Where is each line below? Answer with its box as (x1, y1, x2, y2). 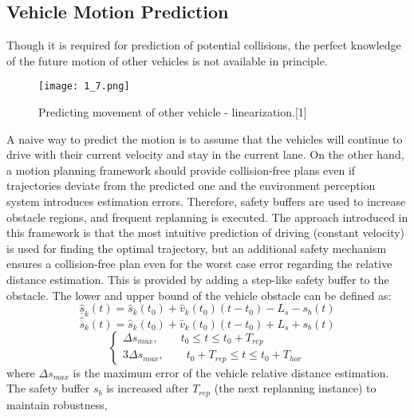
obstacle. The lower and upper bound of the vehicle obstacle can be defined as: (6, 286, 392, 303)
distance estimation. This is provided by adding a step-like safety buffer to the (6, 270, 389, 287)
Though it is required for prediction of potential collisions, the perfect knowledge (6, 37, 401, 53)
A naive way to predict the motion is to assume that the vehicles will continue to (6, 130, 403, 147)
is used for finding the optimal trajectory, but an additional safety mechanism (6, 239, 387, 256)
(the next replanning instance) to (214, 380, 377, 396)
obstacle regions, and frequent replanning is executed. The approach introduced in (6, 208, 408, 225)
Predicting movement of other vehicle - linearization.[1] (38, 104, 307, 120)
